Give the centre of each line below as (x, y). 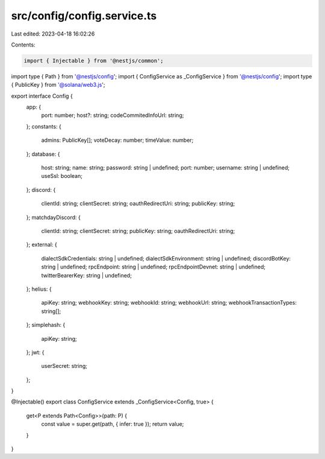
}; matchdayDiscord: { (53, 217)
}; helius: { (39, 289)
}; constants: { (44, 126)
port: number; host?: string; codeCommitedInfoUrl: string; (113, 115)
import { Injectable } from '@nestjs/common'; (94, 61)
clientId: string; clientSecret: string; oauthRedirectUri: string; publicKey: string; (138, 204)
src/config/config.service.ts (84, 16)
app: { (34, 107)
